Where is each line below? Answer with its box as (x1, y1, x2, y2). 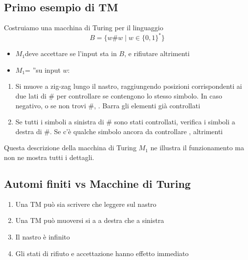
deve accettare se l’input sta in (25, 48, 117, 59)
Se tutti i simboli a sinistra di (15, 117, 104, 127)
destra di (15, 126, 42, 136)
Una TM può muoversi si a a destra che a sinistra (15, 215, 164, 225)
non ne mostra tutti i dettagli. (4, 152, 94, 162)
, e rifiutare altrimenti (124, 48, 190, 59)
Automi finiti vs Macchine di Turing (4, 176, 191, 191)
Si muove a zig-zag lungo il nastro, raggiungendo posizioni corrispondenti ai (15, 81, 242, 91)
